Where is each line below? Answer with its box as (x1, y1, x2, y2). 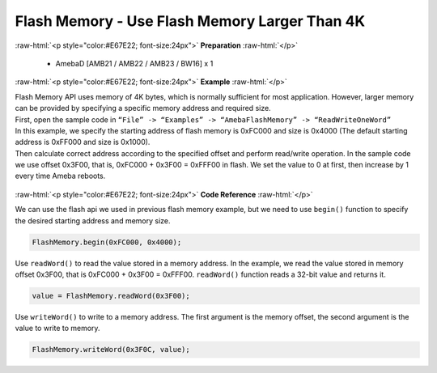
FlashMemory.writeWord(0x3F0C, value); (32, 345, 190, 354)
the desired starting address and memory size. (15, 215, 171, 226)
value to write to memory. (15, 324, 100, 333)
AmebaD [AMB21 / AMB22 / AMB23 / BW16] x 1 (55, 58, 214, 68)
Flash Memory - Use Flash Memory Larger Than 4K (15, 12, 366, 30)
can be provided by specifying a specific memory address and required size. (15, 104, 271, 113)
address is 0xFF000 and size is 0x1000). (15, 138, 151, 147)
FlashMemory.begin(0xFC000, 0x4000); (32, 237, 182, 247)
